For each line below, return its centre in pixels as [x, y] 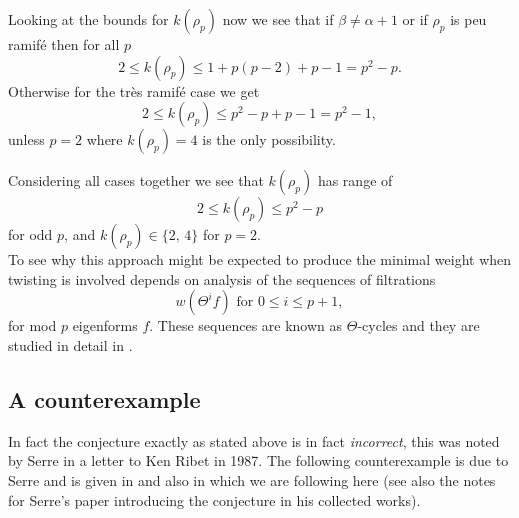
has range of [355, 180]
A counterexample [104, 398]
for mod [32, 325]
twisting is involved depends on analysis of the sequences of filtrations [222, 278]
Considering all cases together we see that [136, 180]
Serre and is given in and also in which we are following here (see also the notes [252, 479]
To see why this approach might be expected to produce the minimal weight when [260, 259]
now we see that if [278, 19]
